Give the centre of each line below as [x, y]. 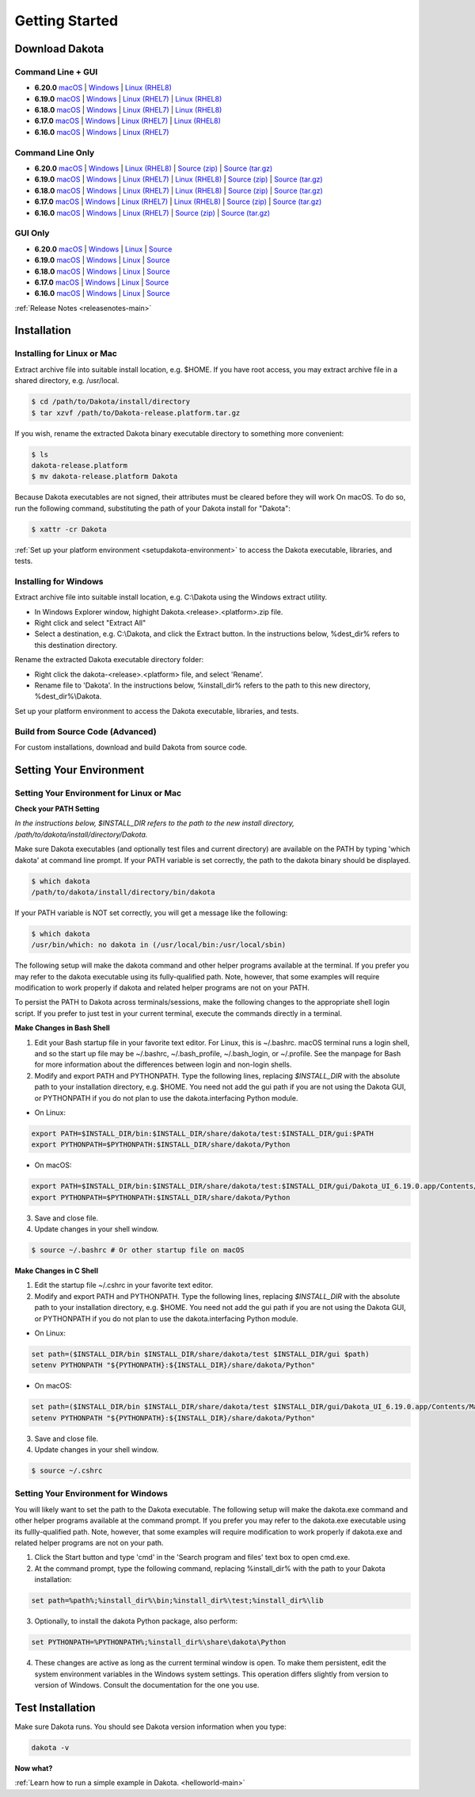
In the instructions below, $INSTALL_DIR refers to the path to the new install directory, [154, 823]
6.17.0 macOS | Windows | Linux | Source [102, 282]
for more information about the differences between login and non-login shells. [163, 1065]
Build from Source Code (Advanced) [86, 731]
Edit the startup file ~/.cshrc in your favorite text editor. [124, 1285]
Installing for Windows [59, 581]
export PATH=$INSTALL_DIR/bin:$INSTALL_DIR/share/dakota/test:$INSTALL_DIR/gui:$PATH [202, 1133]
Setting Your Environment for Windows [91, 1493]
